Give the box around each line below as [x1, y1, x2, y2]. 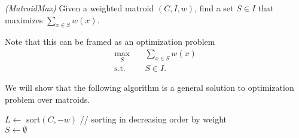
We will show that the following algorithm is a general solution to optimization [5, 81, 294, 94]
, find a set [194, 2, 234, 14]
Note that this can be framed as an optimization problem [5, 35, 215, 48]
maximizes [5, 13, 43, 26]
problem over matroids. [5, 93, 90, 105]
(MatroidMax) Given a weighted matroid [5, 2, 154, 14]
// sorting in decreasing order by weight [80, 113, 227, 125]
